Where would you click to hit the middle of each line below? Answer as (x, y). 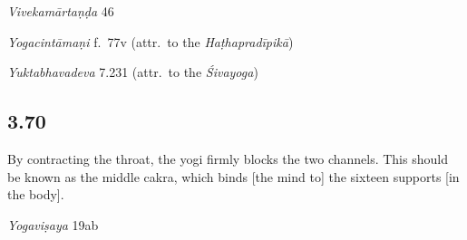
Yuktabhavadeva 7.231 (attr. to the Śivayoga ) (133, 72)
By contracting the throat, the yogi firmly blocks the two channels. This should (228, 158)
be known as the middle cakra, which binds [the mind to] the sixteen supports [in (233, 176)
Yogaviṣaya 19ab (53, 224)
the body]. (36, 194)
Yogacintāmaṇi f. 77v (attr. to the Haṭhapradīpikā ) (151, 41)
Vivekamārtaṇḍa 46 (61, 11)
